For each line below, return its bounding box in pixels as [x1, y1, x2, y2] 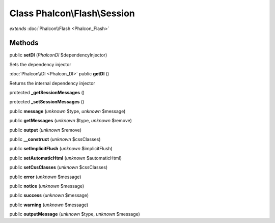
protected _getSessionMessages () [9, 90, 85, 96]
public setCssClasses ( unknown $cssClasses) [9, 164, 108, 171]
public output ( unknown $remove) [9, 127, 81, 133]
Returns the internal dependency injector [9, 80, 95, 86]
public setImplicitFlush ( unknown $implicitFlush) [9, 146, 113, 152]
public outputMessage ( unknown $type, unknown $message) [9, 211, 140, 217]
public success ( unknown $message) [9, 192, 89, 199]
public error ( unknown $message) [9, 174, 81, 180]
